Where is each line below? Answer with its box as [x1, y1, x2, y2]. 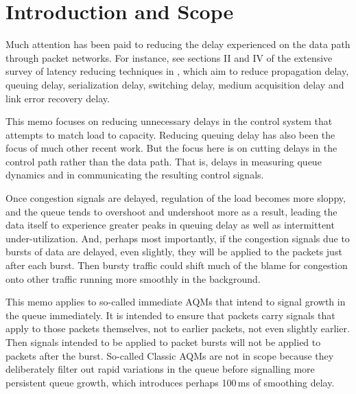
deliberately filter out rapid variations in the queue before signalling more [5, 362, 315, 376]
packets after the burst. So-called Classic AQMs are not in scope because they [5, 348, 334, 362]
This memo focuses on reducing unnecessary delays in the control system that [5, 114, 333, 128]
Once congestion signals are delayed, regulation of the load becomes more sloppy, [5, 191, 346, 205]
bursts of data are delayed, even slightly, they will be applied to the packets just [5, 244, 342, 259]
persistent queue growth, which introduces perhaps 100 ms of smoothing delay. [5, 375, 335, 389]
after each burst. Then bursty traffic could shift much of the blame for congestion [5, 258, 348, 273]
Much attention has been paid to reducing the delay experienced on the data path [5, 37, 351, 51]
